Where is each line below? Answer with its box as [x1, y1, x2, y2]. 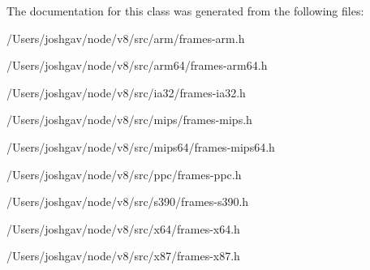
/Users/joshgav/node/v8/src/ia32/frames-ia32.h [6, 84, 246, 101]
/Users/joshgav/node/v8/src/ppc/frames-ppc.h [6, 165, 242, 182]
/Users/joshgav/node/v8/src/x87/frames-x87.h [6, 247, 240, 264]
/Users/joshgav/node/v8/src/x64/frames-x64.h [6, 220, 240, 237]
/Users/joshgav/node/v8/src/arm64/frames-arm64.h [6, 57, 268, 74]
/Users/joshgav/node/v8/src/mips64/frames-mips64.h [6, 138, 275, 155]
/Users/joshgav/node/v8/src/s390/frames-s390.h [6, 193, 249, 210]
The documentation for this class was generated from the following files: [6, 2, 364, 19]
